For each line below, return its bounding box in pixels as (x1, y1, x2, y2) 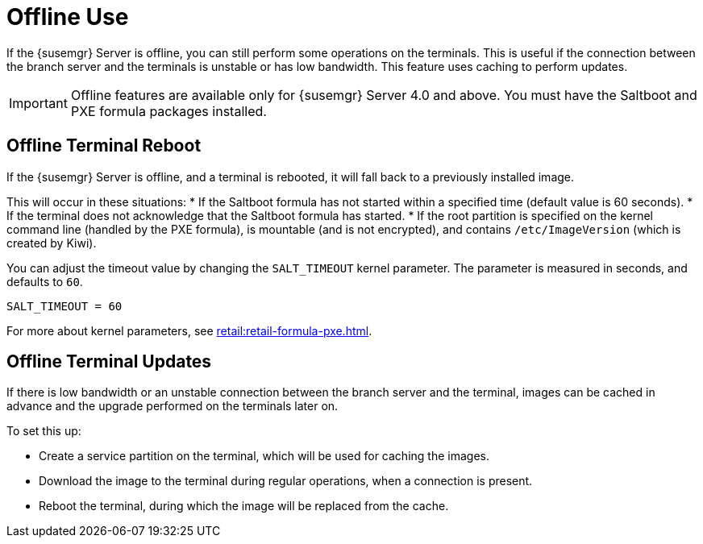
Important (9, 94, 68, 111)
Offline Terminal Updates (6, 351, 212, 372)
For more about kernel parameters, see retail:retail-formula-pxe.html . (6, 323, 372, 338)
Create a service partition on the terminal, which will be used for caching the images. (39, 449, 489, 463)
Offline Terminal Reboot (6, 135, 202, 156)
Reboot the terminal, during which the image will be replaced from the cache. (39, 499, 449, 513)
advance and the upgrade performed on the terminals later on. (6, 399, 339, 413)
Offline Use (6, 3, 129, 31)
